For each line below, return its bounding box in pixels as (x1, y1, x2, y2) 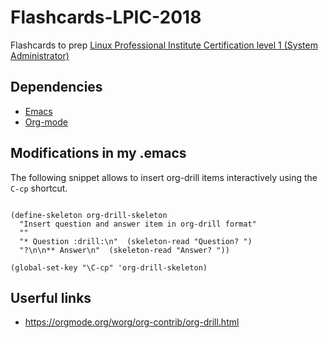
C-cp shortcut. (10, 182, 68, 194)
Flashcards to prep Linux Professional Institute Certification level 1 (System (10, 39, 318, 51)
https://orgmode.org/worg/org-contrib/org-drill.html (24, 316, 240, 328)
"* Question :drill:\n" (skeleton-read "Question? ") (19, 236, 253, 246)
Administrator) (10, 49, 70, 61)
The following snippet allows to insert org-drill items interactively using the (10, 171, 318, 183)
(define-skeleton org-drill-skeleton (10, 210, 168, 220)
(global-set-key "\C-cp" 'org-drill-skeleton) (10, 262, 208, 273)
